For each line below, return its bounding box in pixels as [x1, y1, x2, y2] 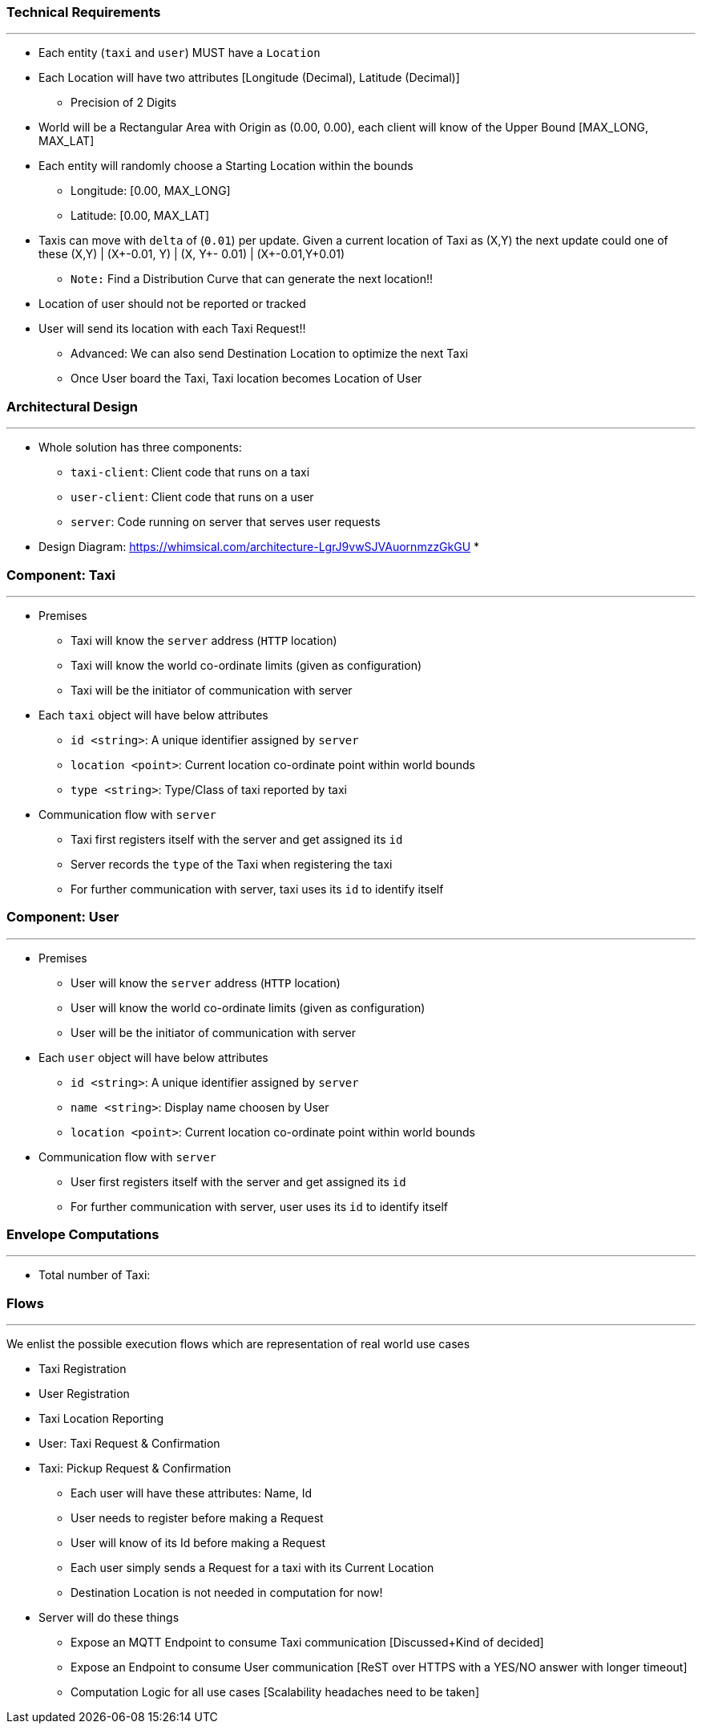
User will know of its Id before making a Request [71, 1536, 325, 1550]
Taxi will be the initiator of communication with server [71, 683, 353, 697]
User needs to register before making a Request [71, 1511, 324, 1525]
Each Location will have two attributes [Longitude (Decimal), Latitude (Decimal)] [38, 71, 460, 85]
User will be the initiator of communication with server [71, 1025, 356, 1039]
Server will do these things [38, 1610, 180, 1625]
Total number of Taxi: [38, 1268, 151, 1282]
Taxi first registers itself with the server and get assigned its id [71, 832, 403, 846]
